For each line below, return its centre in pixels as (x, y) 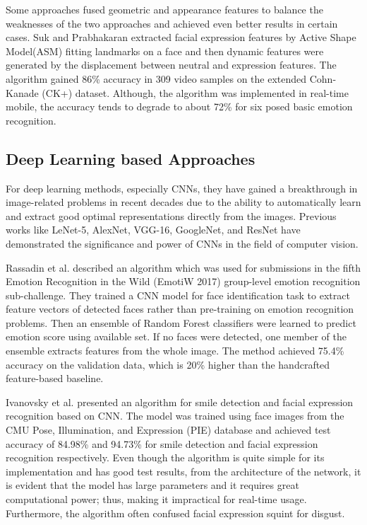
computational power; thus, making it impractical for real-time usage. (156, 499)
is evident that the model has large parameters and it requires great (152, 485)
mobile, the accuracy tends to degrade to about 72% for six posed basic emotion (179, 106)
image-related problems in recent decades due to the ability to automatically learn (183, 202)
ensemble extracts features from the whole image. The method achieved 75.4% (175, 351)
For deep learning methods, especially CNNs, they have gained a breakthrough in (182, 188)
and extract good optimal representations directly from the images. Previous (171, 215)
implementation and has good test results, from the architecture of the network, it (183, 471)
